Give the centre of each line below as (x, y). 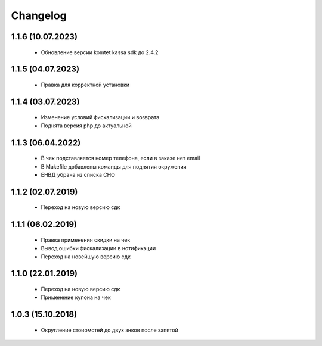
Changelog (39, 15)
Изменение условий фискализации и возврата (100, 117)
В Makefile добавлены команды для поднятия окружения (114, 166)
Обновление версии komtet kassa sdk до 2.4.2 (100, 52)
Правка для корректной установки (85, 85)
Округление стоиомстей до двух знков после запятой (109, 330)
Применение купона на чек (76, 297)
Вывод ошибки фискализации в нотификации (98, 248)
